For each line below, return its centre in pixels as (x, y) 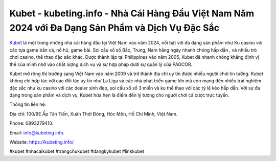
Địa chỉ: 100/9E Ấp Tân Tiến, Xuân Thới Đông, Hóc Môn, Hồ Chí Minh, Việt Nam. (94, 114)
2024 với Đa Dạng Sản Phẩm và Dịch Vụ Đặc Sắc (114, 28)
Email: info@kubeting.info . (37, 132)
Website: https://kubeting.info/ (42, 142)
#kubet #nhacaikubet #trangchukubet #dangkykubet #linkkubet (77, 151)
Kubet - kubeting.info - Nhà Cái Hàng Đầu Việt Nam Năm (132, 13)
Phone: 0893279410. (31, 123)
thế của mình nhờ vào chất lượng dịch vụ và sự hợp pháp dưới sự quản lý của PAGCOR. (101, 64)
